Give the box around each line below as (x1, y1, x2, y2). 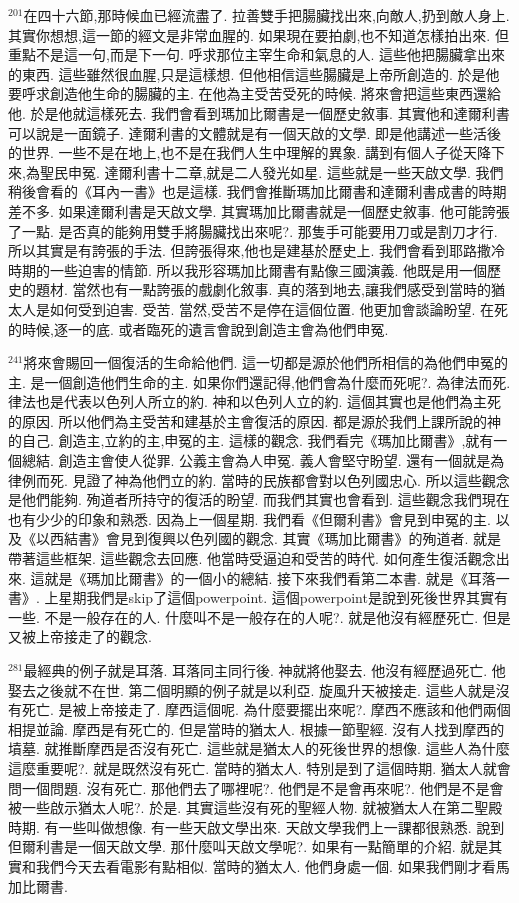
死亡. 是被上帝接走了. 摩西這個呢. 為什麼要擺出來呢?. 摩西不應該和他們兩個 (21, 699, 511, 720)
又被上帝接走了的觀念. (8, 626, 152, 647)
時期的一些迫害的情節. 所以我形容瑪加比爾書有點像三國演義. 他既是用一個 (8, 259, 488, 280)
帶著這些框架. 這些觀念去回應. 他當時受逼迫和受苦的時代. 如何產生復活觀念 (8, 548, 496, 569)
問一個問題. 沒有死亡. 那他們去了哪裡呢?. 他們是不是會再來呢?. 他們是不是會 (8, 777, 504, 798)
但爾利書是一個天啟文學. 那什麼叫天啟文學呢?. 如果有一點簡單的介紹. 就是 (8, 836, 489, 857)
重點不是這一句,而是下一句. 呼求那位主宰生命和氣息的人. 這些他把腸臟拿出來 (8, 44, 505, 65)
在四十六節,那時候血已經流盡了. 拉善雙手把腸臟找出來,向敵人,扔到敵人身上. (23, 5, 510, 25)
